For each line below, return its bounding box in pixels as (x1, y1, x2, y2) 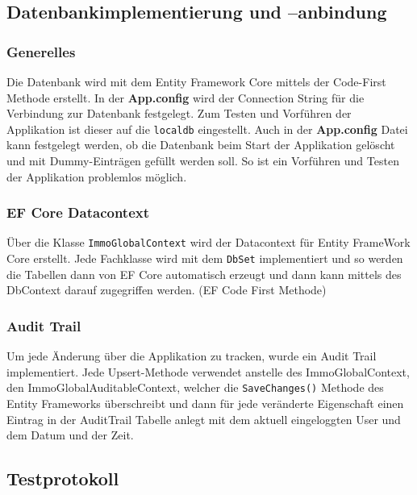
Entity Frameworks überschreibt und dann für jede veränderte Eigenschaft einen (6, 395, 404, 411)
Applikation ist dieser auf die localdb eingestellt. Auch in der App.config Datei (6, 120, 408, 137)
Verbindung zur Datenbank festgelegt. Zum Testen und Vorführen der (6, 105, 352, 122)
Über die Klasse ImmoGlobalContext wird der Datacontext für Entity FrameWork (6, 234, 411, 251)
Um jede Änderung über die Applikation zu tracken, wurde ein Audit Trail (6, 347, 377, 364)
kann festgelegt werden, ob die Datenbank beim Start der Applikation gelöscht (6, 136, 395, 153)
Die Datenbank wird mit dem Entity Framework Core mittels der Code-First (6, 73, 386, 89)
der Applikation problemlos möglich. (6, 168, 187, 185)
